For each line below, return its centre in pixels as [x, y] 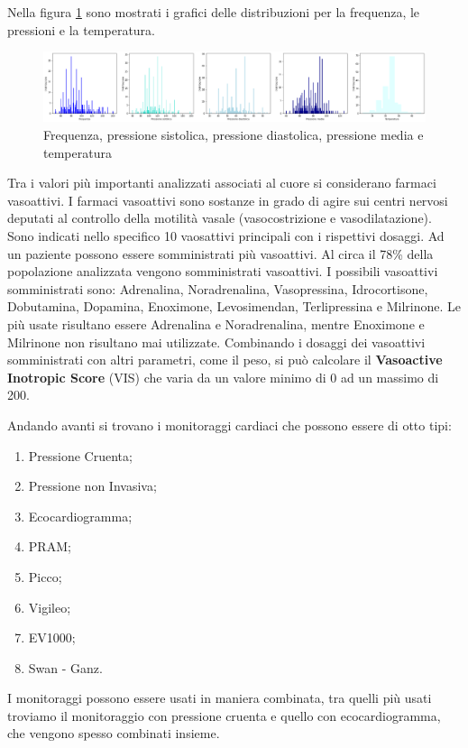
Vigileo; [50, 607]
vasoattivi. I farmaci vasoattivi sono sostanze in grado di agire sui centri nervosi [228, 200]
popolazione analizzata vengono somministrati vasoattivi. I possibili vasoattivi [223, 271]
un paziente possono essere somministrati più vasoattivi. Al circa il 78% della [220, 253]
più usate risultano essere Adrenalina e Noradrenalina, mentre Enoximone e [216, 323]
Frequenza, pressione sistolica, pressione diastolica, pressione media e [234, 135]
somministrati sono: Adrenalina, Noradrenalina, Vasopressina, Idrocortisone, [218, 288]
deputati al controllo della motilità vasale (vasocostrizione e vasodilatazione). [220, 218]
